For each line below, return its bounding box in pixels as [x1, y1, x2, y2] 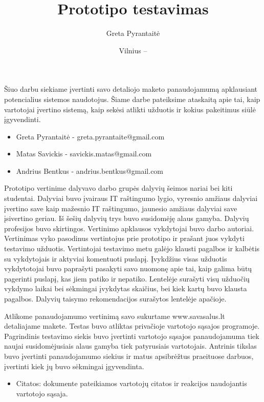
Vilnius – [119, 45, 147, 55]
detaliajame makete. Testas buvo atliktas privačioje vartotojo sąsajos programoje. [4, 320, 260, 331]
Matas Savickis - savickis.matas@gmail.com [16, 148, 152, 159]
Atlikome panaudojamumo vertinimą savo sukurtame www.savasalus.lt [4, 310, 225, 321]
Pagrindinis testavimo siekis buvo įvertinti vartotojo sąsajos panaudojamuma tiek [4, 330, 259, 341]
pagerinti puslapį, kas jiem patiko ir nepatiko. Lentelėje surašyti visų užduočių [4, 273, 250, 284]
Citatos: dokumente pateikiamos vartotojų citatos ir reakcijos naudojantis [16, 378, 247, 389]
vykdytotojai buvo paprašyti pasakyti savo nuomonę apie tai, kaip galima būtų [4, 263, 252, 274]
